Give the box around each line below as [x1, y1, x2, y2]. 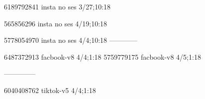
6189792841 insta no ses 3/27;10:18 [4, 1, 111, 11]
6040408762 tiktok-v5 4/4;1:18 [4, 85, 96, 95]
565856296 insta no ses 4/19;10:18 [4, 18, 107, 28]
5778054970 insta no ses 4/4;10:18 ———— [4, 35, 137, 45]
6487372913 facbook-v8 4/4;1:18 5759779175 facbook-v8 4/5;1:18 [4, 51, 201, 62]
